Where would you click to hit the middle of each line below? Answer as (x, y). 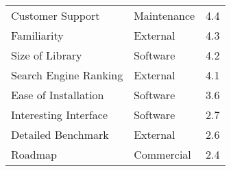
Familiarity (37, 35)
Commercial (162, 154)
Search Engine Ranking (67, 75)
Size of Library (47, 55)
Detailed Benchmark (60, 134)
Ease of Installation (58, 95)
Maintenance (165, 15)
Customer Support (56, 15)
